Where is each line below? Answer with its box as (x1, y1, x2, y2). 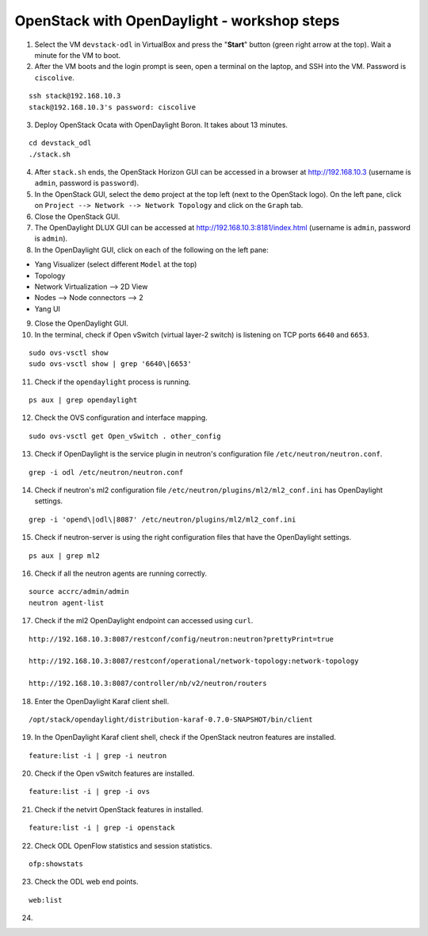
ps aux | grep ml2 (29, 551, 101, 560)
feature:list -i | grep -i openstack (29, 823, 176, 833)
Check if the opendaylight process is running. (34, 377, 191, 387)
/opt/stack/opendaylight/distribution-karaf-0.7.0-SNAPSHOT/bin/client (29, 715, 313, 724)
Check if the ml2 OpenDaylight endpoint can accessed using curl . (34, 616, 254, 626)
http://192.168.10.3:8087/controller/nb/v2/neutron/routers (29, 679, 267, 688)
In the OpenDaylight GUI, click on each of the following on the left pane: (34, 245, 269, 254)
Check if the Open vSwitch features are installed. (34, 768, 195, 778)
